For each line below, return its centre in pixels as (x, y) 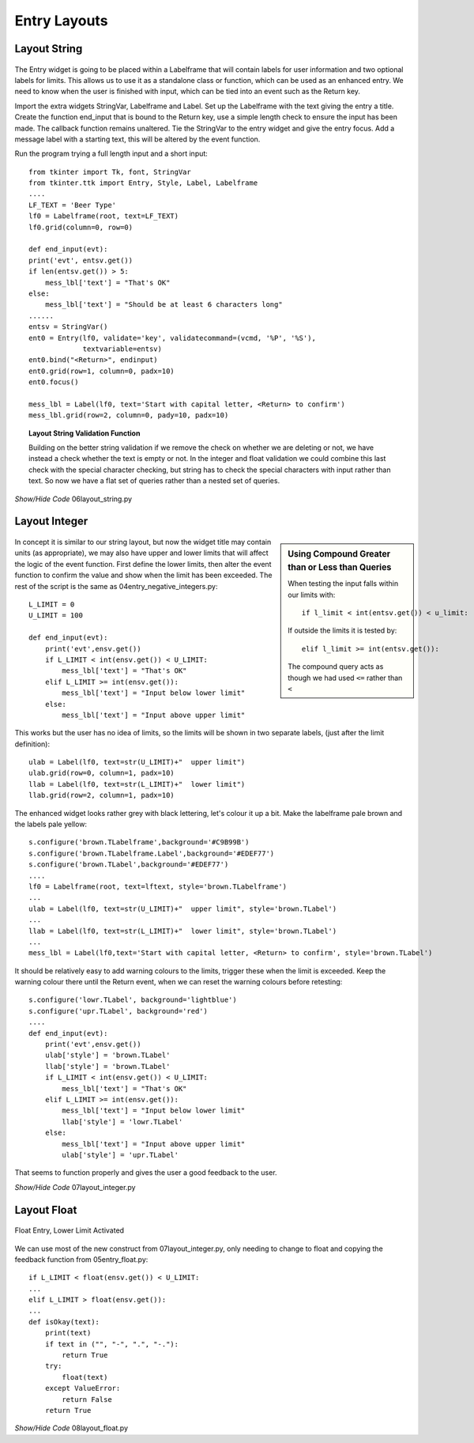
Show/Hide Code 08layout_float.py (71, 1428)
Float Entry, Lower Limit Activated (70, 1230)
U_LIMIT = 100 (56, 616)
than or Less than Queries (340, 567)
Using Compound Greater (339, 554)
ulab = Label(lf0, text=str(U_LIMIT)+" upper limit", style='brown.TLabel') (183, 908)
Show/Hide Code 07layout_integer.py (75, 1187)
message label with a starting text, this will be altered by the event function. (137, 139)
